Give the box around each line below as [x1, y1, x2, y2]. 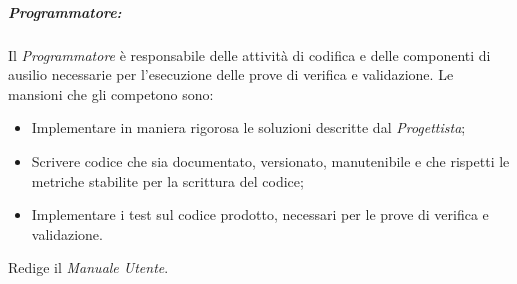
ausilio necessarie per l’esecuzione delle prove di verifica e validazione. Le [8, 64, 454, 85]
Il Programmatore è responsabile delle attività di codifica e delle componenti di [8, 44, 491, 65]
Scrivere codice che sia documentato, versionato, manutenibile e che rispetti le [31, 150, 510, 171]
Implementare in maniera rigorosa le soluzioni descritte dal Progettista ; [31, 117, 466, 138]
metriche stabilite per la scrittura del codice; [31, 170, 304, 191]
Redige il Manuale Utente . [8, 257, 169, 278]
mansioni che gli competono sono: [8, 83, 214, 104]
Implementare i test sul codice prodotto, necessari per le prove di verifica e [31, 204, 489, 225]
